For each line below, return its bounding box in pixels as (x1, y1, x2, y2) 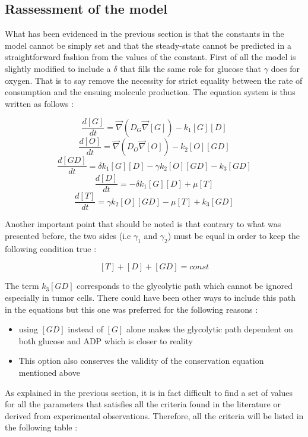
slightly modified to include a (5, 62, 111, 74)
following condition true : (5, 242, 97, 254)
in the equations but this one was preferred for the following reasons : (5, 303, 258, 315)
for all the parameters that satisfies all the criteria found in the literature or (5, 398, 281, 410)
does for (271, 62, 300, 74)
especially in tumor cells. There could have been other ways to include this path (5, 291, 296, 304)
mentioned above (18, 366, 80, 379)
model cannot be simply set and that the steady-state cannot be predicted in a (5, 39, 291, 51)
